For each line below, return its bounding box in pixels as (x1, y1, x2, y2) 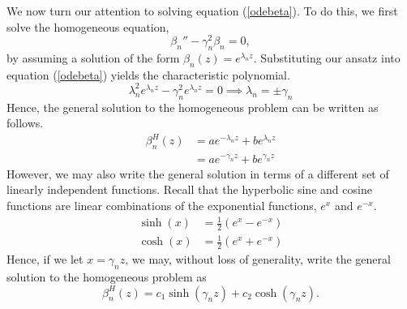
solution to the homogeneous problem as (6, 268, 207, 285)
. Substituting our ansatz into (253, 49, 401, 67)
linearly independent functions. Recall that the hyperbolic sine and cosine (6, 181, 372, 198)
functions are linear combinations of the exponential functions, (6, 196, 317, 213)
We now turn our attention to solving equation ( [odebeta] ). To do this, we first (6, 2, 398, 19)
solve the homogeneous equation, (6, 18, 169, 35)
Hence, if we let (6, 251, 84, 268)
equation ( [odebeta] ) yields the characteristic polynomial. (6, 66, 290, 83)
